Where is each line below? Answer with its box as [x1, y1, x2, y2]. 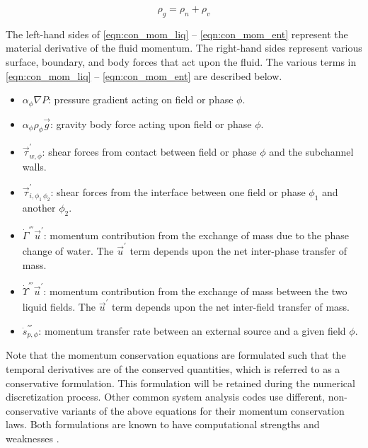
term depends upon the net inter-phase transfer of [130, 243, 347, 258]
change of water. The [22, 243, 114, 258]
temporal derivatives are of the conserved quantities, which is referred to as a [6, 362, 340, 376]
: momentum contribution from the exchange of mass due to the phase [43, 227, 349, 242]
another [22, 200, 56, 215]
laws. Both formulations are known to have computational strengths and [6, 417, 320, 432]
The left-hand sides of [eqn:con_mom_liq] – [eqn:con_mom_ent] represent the [6, 26, 348, 41]
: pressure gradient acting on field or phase [48, 92, 234, 107]
